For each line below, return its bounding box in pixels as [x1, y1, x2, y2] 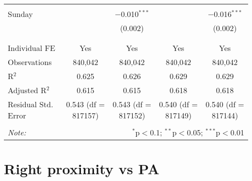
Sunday [8, 8, 33, 19]
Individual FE [8, 42, 55, 53]
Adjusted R [8, 84, 47, 96]
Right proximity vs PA [4, 159, 159, 179]
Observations [8, 56, 52, 67]
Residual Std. [8, 99, 53, 110]
